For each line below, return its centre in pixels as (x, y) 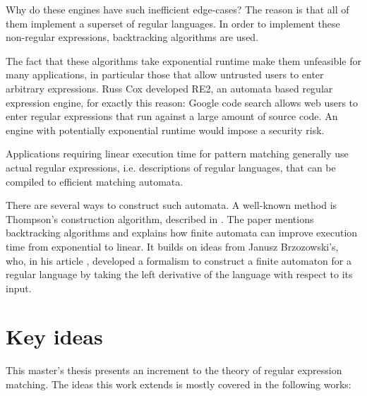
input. (19, 288)
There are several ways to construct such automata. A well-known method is (172, 205)
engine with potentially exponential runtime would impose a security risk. (165, 130)
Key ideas (54, 336)
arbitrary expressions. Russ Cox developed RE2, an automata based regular (169, 88)
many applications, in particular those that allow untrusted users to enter (165, 74)
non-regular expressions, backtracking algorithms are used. (132, 37)
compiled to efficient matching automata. (95, 181)
